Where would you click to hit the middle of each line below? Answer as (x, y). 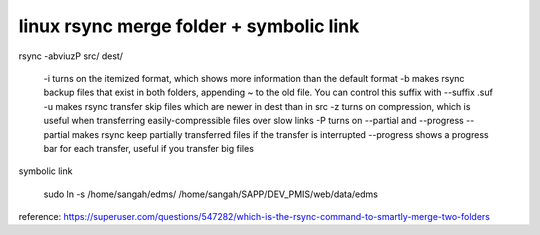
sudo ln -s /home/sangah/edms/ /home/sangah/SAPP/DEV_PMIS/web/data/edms (211, 194)
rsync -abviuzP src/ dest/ (71, 56)
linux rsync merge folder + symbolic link (189, 26)
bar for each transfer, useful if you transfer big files (149, 148)
